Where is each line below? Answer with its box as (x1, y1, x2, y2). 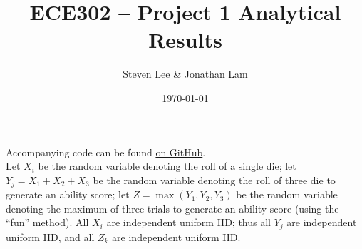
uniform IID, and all (6, 229, 95, 244)
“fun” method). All (6, 215, 89, 230)
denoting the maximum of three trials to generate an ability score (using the (6, 200, 339, 215)
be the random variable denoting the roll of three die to (93, 172, 336, 187)
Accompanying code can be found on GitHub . (6, 144, 206, 159)
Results (148, 25, 222, 54)
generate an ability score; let (6, 187, 130, 202)
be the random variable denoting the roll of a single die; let (38, 158, 296, 173)
